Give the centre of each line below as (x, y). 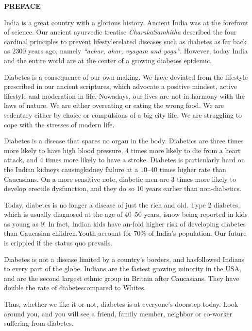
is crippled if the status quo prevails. (58, 243)
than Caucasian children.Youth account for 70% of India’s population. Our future (125, 233)
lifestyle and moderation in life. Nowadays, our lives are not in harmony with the (124, 96)
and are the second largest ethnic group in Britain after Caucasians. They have (122, 278)
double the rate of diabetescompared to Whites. (75, 287)
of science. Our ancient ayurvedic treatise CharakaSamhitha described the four (120, 32)
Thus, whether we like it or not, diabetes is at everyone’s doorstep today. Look (121, 304)
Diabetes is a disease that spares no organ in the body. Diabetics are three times (124, 141)
